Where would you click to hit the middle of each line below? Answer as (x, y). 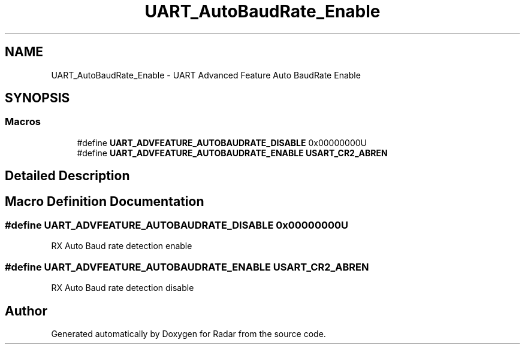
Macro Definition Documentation (105, 201)
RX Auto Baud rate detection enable (122, 246)
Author (26, 311)
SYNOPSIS (37, 98)
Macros (23, 122)
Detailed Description (67, 176)
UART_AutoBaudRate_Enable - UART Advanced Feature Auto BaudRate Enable (206, 75)
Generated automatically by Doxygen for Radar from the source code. (188, 334)
